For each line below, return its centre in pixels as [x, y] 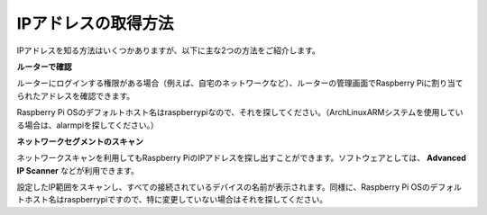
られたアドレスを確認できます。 [76, 95]
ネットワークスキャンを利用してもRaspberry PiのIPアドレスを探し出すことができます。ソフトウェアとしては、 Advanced [241, 158]
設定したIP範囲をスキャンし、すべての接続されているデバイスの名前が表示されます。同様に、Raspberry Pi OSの [223, 187]
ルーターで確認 [44, 67]
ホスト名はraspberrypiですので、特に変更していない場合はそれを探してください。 [176, 200]
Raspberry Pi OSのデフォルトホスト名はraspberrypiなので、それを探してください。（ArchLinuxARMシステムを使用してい [240, 112]
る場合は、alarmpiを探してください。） [87, 125]
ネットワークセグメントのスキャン [80, 141]
